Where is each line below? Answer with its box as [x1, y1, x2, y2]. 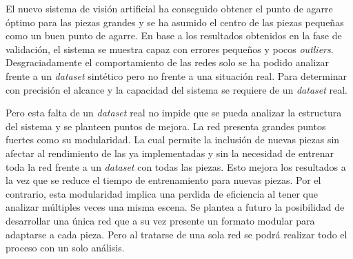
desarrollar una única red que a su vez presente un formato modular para [6, 213, 315, 227]
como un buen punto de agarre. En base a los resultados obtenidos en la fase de [6, 28, 342, 43]
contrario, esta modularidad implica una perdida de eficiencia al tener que [6, 186, 318, 200]
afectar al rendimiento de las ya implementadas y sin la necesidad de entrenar [6, 145, 334, 160]
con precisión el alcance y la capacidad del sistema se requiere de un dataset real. [6, 82, 348, 96]
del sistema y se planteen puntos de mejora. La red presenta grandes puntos [6, 118, 326, 133]
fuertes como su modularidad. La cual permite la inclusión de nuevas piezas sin [6, 132, 340, 147]
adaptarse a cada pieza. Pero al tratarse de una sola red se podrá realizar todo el [6, 227, 347, 241]
